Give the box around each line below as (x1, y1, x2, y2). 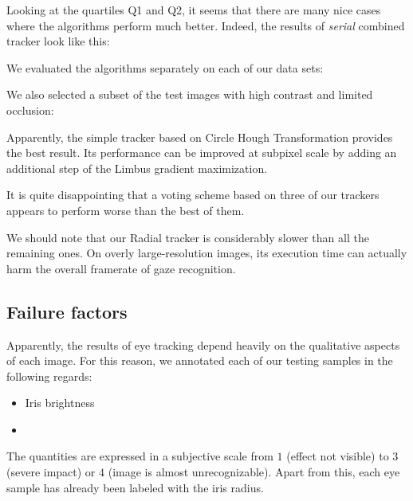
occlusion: (6, 101, 54, 118)
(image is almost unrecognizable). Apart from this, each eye (108, 464, 400, 480)
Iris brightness (25, 394, 95, 411)
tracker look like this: (6, 33, 110, 49)
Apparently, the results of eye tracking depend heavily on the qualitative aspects (6, 336, 400, 353)
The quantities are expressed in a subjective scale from (6, 448, 273, 464)
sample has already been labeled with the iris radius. (6, 479, 264, 495)
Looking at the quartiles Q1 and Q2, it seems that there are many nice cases (6, 2, 381, 18)
